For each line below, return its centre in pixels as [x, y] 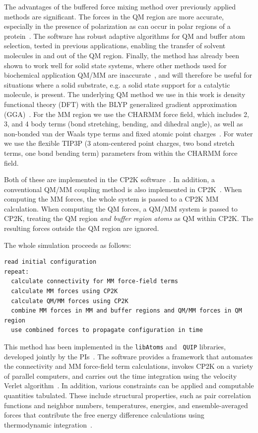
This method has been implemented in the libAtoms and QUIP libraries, [115, 346]
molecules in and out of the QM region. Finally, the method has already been [122, 55]
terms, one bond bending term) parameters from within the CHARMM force [121, 153]
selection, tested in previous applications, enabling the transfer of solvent [115, 46]
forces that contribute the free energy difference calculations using [104, 415]
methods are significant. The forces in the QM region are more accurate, [114, 16]
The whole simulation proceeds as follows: [68, 245]
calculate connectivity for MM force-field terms [95, 281]
